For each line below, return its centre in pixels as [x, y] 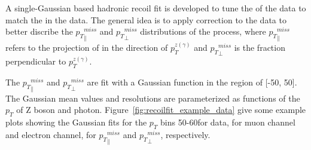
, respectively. [185, 134]
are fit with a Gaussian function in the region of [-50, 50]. [192, 82]
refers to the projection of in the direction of [87, 47]
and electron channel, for [51, 134]
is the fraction [260, 47]
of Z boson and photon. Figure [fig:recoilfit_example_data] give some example [161, 110]
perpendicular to [36, 61]
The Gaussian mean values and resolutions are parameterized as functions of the [153, 98]
